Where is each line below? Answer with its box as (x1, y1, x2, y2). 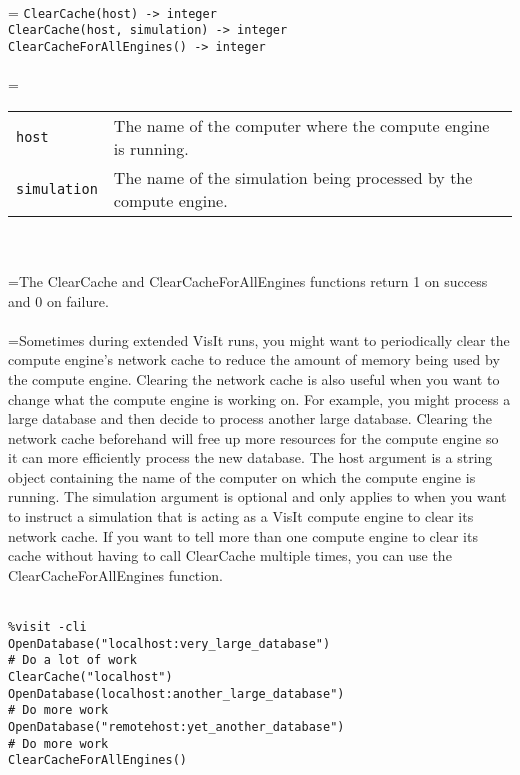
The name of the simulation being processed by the (113, 165, 473, 189)
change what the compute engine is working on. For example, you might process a (8, 388, 511, 409)
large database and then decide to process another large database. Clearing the (8, 408, 492, 429)
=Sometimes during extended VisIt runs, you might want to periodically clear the (8, 329, 510, 350)
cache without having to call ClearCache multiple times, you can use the (8, 545, 452, 566)
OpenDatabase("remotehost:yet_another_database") (8, 719, 345, 734)
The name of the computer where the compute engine (113, 113, 490, 137)
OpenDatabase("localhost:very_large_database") (8, 636, 331, 651)
